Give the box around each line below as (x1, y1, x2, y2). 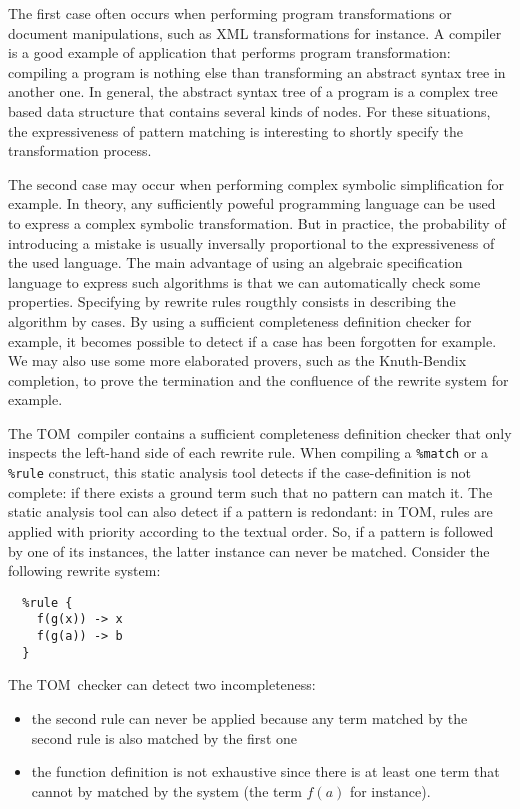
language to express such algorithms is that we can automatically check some (8, 271, 481, 292)
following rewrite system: (8, 560, 161, 581)
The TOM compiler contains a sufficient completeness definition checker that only (8, 422, 512, 443)
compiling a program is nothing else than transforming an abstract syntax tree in (8, 61, 506, 82)
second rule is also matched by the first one (31, 727, 297, 748)
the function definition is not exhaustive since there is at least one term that (31, 761, 500, 782)
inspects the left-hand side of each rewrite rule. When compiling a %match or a (8, 442, 489, 463)
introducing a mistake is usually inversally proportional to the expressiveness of (8, 232, 495, 253)
